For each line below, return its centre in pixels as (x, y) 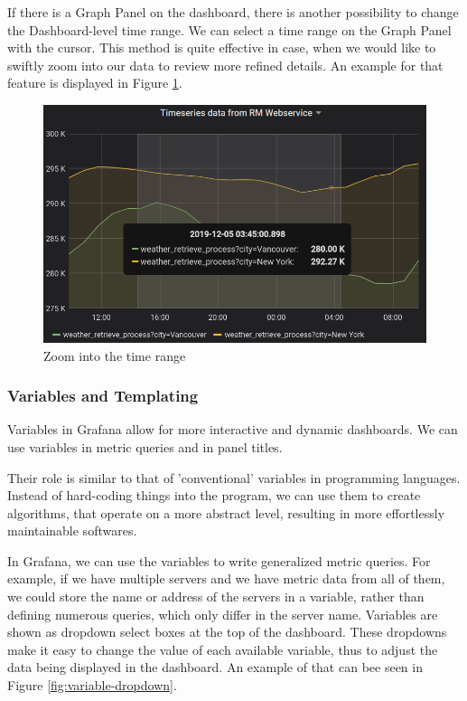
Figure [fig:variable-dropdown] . (92, 685)
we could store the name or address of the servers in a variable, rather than (216, 597)
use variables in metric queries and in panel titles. (145, 446)
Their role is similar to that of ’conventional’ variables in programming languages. (234, 477)
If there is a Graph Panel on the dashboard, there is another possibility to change (233, 12)
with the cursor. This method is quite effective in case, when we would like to (222, 47)
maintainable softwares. (72, 530)
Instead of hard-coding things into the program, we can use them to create (214, 495)
